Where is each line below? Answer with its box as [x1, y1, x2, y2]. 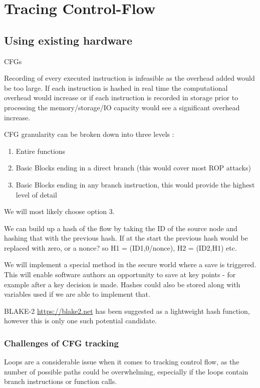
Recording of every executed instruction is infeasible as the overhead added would [4, 73, 255, 83]
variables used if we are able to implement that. [4, 289, 150, 299]
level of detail [16, 189, 57, 200]
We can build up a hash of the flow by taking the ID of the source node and [4, 223, 237, 233]
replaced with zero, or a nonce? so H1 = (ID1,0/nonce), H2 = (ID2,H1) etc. [4, 242, 237, 253]
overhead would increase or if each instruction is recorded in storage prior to [4, 92, 238, 103]
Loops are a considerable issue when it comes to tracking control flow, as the [4, 356, 239, 367]
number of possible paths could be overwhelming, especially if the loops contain [4, 366, 248, 376]
